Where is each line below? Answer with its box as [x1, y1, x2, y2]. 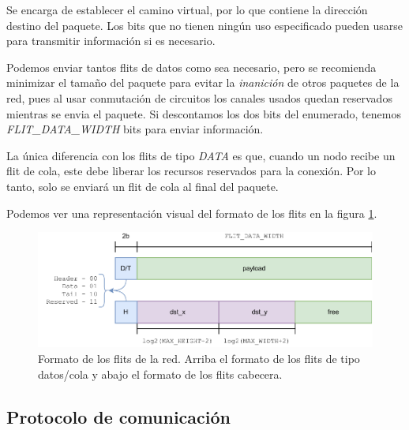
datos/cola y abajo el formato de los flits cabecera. [38, 365, 283, 382]
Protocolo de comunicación [6, 404, 231, 428]
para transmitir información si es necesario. [6, 32, 216, 49]
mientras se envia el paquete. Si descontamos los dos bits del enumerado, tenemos [6, 105, 401, 122]
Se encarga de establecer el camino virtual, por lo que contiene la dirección [6, 2, 368, 17]
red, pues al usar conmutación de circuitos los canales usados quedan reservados [6, 89, 392, 106]
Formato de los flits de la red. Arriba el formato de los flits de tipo [38, 350, 360, 366]
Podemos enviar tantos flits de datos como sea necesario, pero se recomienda [6, 58, 377, 75]
